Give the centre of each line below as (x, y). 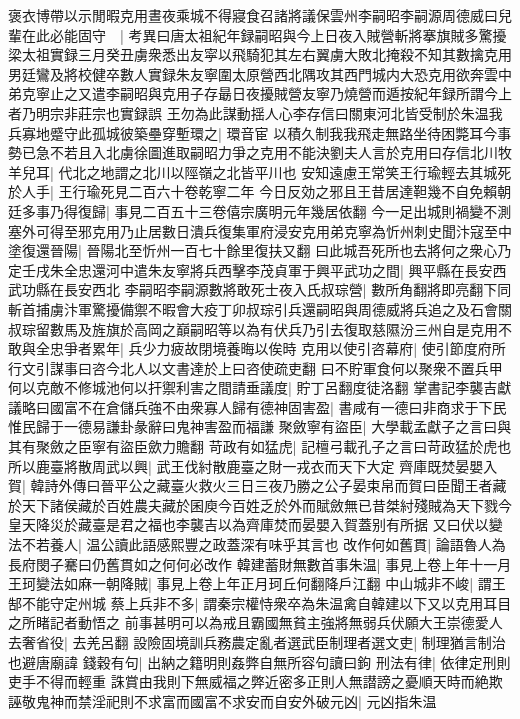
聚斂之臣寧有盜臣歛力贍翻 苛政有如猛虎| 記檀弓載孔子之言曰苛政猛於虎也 (273, 446)
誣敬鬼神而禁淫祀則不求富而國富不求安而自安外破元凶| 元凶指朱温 (222, 700)
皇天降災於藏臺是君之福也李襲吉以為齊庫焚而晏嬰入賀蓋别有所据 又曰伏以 (248, 524)
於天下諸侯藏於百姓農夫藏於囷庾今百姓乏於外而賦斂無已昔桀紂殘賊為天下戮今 (260, 504)
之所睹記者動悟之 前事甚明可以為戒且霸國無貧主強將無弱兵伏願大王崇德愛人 (255, 622)
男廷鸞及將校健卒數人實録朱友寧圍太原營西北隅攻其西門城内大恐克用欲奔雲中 (260, 73)
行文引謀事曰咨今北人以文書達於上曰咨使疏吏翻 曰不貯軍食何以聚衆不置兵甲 (255, 367)
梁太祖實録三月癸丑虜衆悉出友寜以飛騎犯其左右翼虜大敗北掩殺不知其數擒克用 (260, 54)
